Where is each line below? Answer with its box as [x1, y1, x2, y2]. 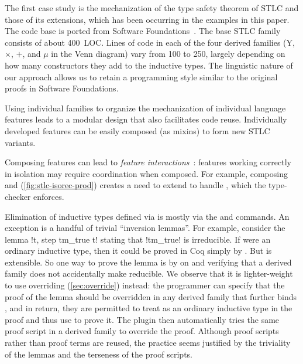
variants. [5, 136, 36, 148]
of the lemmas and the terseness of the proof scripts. [5, 348, 192, 360]
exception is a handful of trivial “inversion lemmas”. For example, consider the [5, 222, 285, 234]
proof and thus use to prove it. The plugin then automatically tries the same [5, 313, 280, 325]
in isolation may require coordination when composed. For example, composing [5, 167, 288, 179]
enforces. [33, 190, 64, 202]
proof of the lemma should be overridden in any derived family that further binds [5, 290, 297, 302]
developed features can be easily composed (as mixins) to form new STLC [5, 124, 270, 137]
